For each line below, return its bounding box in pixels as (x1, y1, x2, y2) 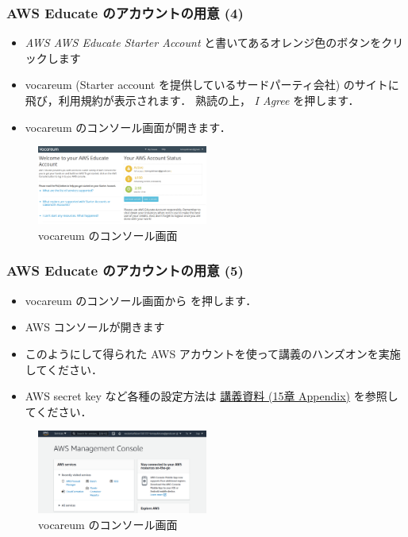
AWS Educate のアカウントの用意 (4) (6, 2, 244, 22)
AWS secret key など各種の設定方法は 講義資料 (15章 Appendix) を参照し (25, 388, 398, 404)
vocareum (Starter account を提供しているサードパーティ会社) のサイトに (25, 76, 399, 93)
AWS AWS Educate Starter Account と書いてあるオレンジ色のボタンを (25, 34, 382, 51)
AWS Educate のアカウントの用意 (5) (6, 261, 244, 280)
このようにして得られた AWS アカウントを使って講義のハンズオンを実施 (25, 345, 401, 361)
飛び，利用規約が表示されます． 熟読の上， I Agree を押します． (25, 92, 360, 108)
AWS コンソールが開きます (25, 319, 165, 335)
